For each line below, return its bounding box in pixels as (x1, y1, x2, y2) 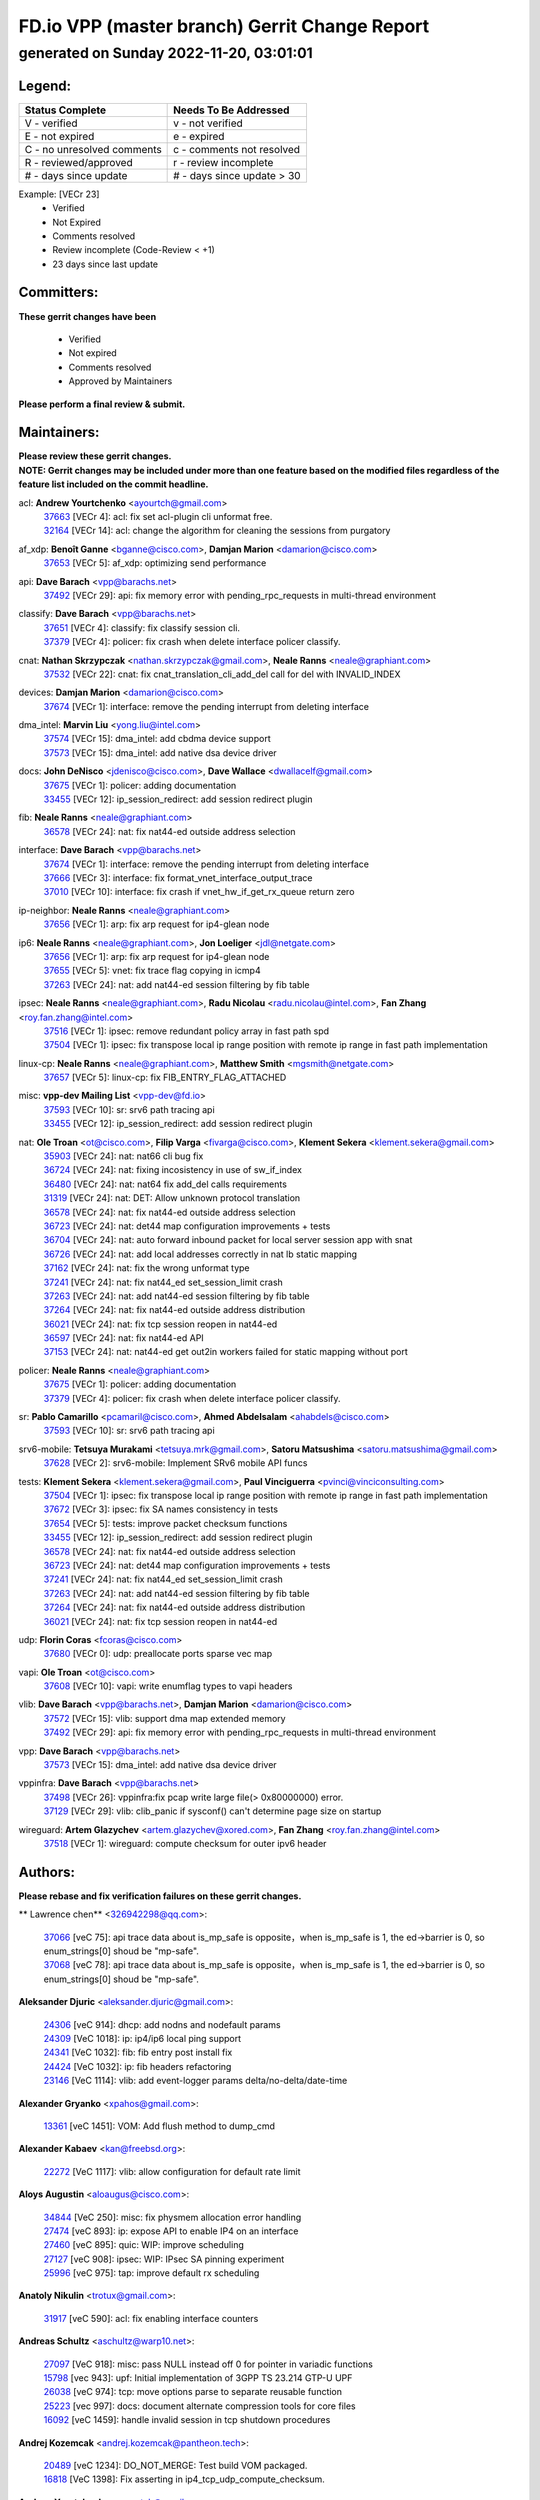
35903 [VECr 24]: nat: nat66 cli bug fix (43, 1150, 204, 1162)
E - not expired (24, 129, 95, 143)
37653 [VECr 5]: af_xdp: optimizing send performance (43, 557, 267, 569)
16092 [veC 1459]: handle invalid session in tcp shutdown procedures (43, 2414, 331, 2426)
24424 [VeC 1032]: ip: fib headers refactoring (43, 2060, 232, 2072)
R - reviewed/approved (24, 155, 134, 169)
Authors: (18, 1863, 75, 1880)
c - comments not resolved (173, 142, 300, 156)
